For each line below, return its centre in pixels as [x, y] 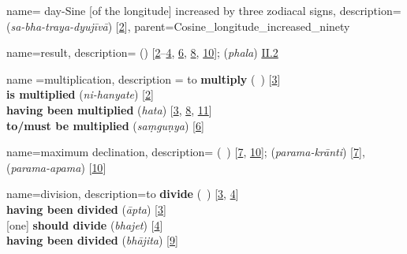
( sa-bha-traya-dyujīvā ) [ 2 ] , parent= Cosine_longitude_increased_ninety [178, 26]
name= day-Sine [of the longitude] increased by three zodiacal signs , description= [204, 10]
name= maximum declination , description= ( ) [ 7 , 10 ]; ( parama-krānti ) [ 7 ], [186, 152]
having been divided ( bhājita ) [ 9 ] [92, 240]
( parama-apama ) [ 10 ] [56, 167]
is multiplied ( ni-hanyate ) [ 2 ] [80, 94]
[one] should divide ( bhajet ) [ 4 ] [85, 224]
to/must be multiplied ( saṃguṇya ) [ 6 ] [105, 125]
